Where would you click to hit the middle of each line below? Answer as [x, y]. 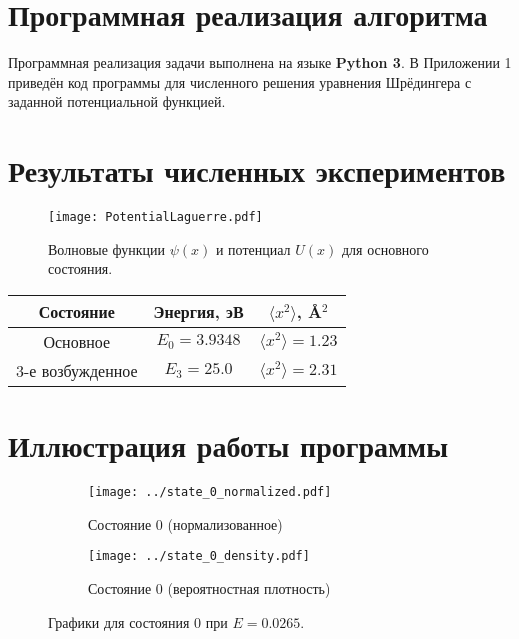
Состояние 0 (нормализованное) [185, 523]
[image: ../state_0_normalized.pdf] [210, 492]
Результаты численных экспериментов [257, 170]
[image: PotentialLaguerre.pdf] [155, 217]
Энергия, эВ [198, 311]
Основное [77, 341]
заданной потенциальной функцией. [117, 101]
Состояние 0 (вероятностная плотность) [209, 587]
